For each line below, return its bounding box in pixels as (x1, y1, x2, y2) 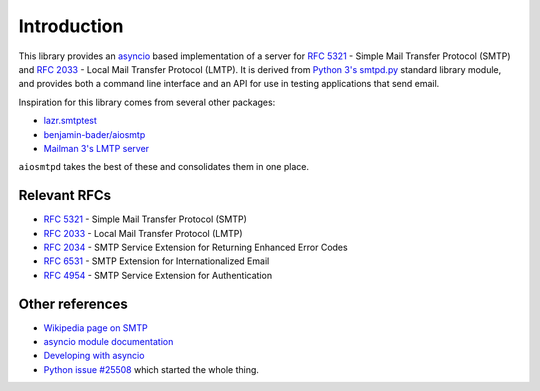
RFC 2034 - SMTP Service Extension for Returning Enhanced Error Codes (43, 241, 349, 253)
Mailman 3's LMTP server (43, 142, 150, 154)
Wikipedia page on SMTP (43, 321, 149, 334)
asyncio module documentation (43, 336, 174, 348)
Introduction (18, 15, 124, 37)
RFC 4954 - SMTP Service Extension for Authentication (43, 269, 273, 281)
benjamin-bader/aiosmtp (43, 128, 146, 140)
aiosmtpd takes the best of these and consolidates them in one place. (18, 161, 310, 173)
